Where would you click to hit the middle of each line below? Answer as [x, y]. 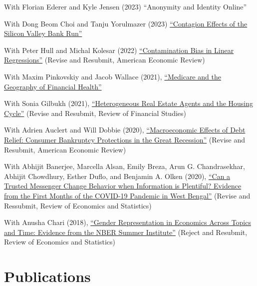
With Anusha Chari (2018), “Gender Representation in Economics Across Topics [128, 222]
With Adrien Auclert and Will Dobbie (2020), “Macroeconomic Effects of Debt [125, 130]
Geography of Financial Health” [53, 86]
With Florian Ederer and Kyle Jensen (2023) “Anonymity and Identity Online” [126, 6]
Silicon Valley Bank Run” [43, 33]
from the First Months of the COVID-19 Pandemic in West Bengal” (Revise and [127, 195]
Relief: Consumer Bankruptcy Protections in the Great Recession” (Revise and [125, 139]
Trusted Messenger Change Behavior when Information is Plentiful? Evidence [123, 186]
